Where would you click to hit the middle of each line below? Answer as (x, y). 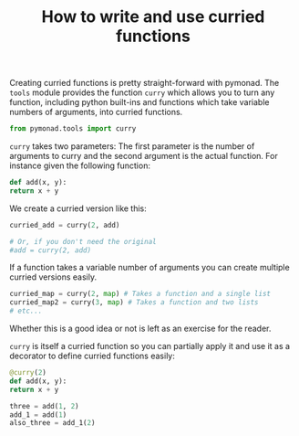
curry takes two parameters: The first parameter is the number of (132, 146)
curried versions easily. (53, 277)
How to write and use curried (153, 17)
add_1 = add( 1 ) (38, 415)
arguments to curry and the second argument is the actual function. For (144, 156)
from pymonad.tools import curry (73, 129)
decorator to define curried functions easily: (92, 356)
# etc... (26, 311)
